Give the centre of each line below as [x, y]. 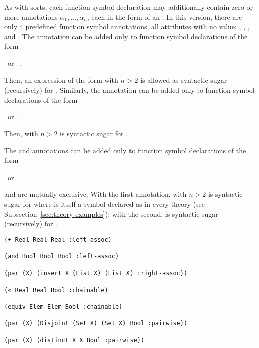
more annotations [31, 16]
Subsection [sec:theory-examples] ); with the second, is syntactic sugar [111, 213]
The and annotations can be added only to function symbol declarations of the [125, 150]
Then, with [21, 133]
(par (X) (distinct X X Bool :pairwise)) [74, 340]
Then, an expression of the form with [61, 80]
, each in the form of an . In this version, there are [165, 16]
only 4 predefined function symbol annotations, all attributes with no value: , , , [127, 26]
